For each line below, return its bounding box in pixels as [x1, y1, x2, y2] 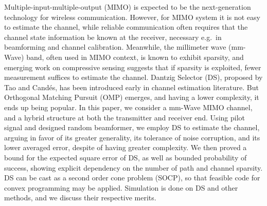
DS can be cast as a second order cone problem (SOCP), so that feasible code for [4, 172, 260, 183]
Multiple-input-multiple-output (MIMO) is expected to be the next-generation [4, 2, 251, 12]
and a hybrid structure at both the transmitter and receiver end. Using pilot [4, 112, 245, 122]
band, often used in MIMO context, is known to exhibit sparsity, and [26, 51, 244, 62]
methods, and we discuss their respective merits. [4, 192, 156, 203]
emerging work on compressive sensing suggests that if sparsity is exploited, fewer [4, 61, 261, 72]
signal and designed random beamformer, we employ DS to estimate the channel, [4, 122, 260, 133]
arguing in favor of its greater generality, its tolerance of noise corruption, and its [4, 132, 260, 142]
